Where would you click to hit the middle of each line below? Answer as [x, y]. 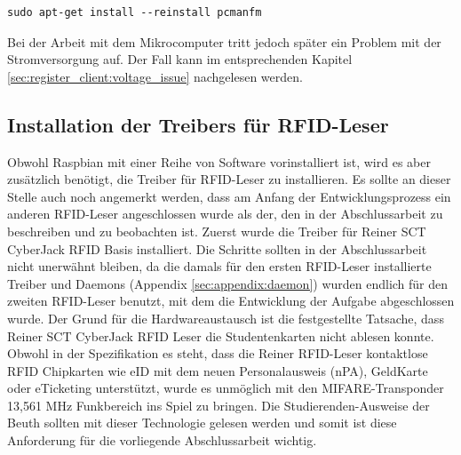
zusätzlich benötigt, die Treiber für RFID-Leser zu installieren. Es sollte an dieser [229, 179]
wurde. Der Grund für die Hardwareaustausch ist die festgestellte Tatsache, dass [226, 318]
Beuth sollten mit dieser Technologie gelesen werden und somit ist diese [202, 423]
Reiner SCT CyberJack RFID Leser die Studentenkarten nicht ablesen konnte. [221, 335]
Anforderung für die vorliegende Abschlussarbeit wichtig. [162, 440]
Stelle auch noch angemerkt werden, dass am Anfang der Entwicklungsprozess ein [229, 196]
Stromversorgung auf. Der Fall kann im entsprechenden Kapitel [180, 59]
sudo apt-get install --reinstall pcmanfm [135, 12]
